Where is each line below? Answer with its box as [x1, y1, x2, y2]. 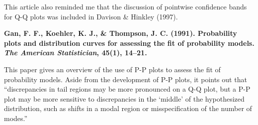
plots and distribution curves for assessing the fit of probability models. [4, 37, 255, 48]
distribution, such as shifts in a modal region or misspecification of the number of [4, 103, 252, 114]
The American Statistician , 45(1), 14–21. [4, 47, 147, 58]
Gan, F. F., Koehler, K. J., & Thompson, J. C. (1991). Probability [4, 28, 237, 38]
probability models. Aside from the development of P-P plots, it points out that [4, 74, 247, 84]
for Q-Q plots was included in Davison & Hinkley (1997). [4, 11, 178, 21]
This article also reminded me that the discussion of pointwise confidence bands [4, 1, 247, 11]
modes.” [4, 113, 28, 123]
